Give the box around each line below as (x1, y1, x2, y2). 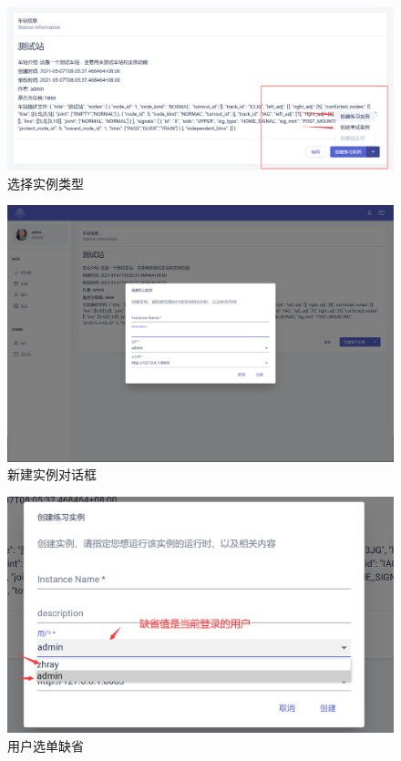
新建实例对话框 (7, 465, 97, 484)
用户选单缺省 (7, 736, 84, 755)
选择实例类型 (7, 173, 84, 192)
